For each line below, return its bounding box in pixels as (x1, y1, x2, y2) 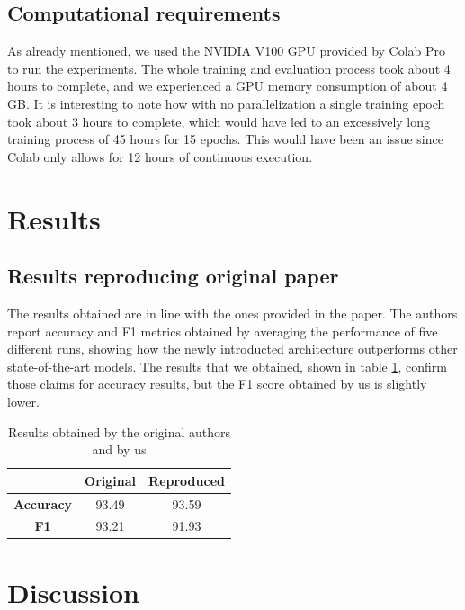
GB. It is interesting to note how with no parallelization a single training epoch (7, 94, 445, 112)
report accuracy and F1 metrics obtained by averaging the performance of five (7, 321, 438, 340)
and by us (92, 440, 147, 459)
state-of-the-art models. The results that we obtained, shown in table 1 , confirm (7, 356, 447, 375)
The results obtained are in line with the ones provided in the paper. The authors (7, 303, 458, 322)
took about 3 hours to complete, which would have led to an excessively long (7, 112, 431, 130)
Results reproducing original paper (7, 262, 339, 290)
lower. (7, 391, 40, 410)
